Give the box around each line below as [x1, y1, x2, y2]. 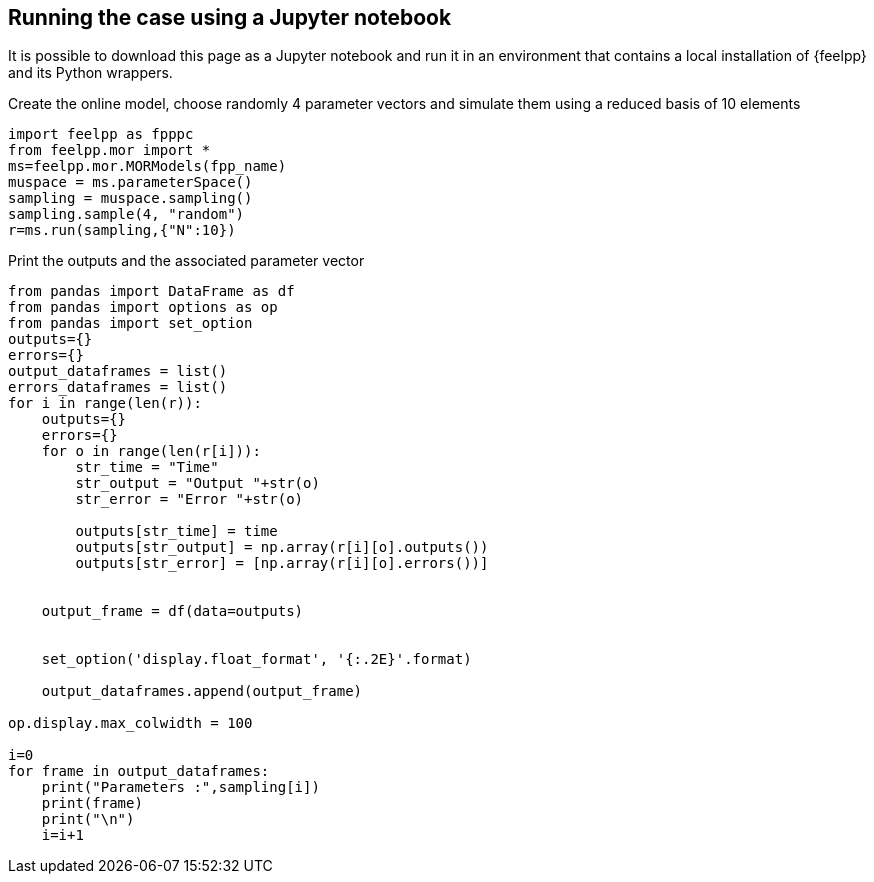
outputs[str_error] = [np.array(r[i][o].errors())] [75, 555, 489, 572]
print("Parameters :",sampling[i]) [41, 779, 320, 796]
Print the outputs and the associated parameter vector [8, 252, 365, 270]
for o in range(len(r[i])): [41, 443, 261, 460]
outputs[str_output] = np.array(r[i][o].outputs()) [75, 539, 489, 556]
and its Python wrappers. [8, 64, 173, 82]
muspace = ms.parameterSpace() [8, 174, 253, 191]
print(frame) [41, 795, 143, 812]
